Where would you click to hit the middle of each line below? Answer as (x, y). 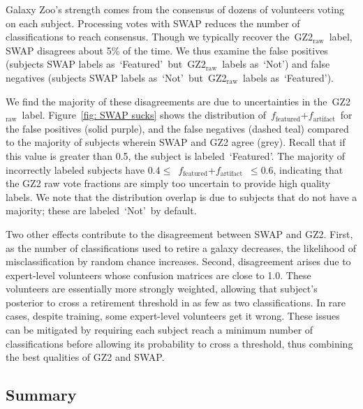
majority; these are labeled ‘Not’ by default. (101, 210)
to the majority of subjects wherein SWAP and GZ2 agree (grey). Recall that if (176, 142)
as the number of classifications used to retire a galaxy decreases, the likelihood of (181, 247)
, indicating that (308, 169)
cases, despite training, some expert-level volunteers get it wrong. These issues (173, 316)
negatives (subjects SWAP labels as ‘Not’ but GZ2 (116, 77)
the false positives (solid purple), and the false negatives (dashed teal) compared (177, 128)
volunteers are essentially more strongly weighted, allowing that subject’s (162, 289)
